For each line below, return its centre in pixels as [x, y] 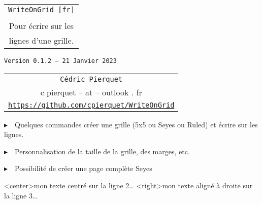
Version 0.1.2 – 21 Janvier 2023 [60, 61]
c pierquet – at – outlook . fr [91, 92]
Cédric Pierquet [91, 79]
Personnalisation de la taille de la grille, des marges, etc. [102, 151]
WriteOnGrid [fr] [41, 10]
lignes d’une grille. [41, 40]
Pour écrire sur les [41, 26]
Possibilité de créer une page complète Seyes [84, 168]
